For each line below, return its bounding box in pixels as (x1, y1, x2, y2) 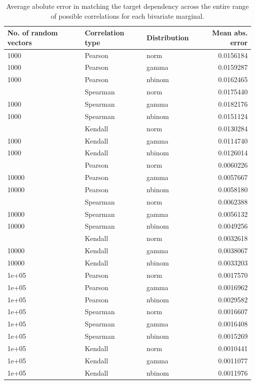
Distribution (146, 32, 189, 42)
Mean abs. (212, 28, 248, 38)
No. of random (7, 28, 58, 38)
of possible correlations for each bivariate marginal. (51, 10, 204, 21)
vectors (7, 37, 32, 47)
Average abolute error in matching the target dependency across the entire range (6, 1, 249, 11)
